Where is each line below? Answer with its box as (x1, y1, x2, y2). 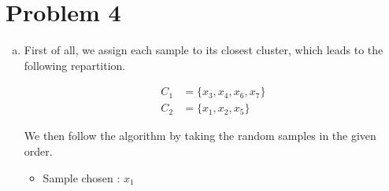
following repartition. (24, 57, 126, 73)
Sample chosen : (43, 169, 120, 185)
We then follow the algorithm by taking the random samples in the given (24, 127, 376, 144)
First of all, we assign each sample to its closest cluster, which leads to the (24, 42, 383, 58)
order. (24, 142, 53, 159)
